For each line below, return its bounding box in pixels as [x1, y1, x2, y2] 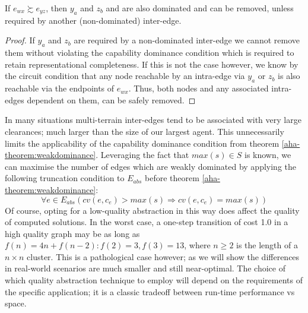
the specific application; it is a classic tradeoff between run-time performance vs [5, 285, 295, 298]
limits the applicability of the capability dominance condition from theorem [5, 137, 280, 149]
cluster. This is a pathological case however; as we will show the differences [27, 250, 300, 263]
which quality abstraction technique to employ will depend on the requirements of [5, 274, 303, 286]
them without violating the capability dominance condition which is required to [5, 46, 294, 59]
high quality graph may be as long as [5, 227, 140, 239]
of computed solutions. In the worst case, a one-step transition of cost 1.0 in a [5, 216, 288, 228]
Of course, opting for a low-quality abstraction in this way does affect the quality [5, 204, 300, 216]
